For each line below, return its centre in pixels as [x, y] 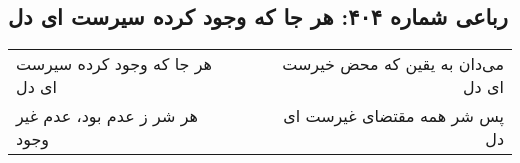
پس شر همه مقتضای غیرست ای [393, 116]
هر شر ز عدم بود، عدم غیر [107, 116]
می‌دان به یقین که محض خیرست [393, 64]
